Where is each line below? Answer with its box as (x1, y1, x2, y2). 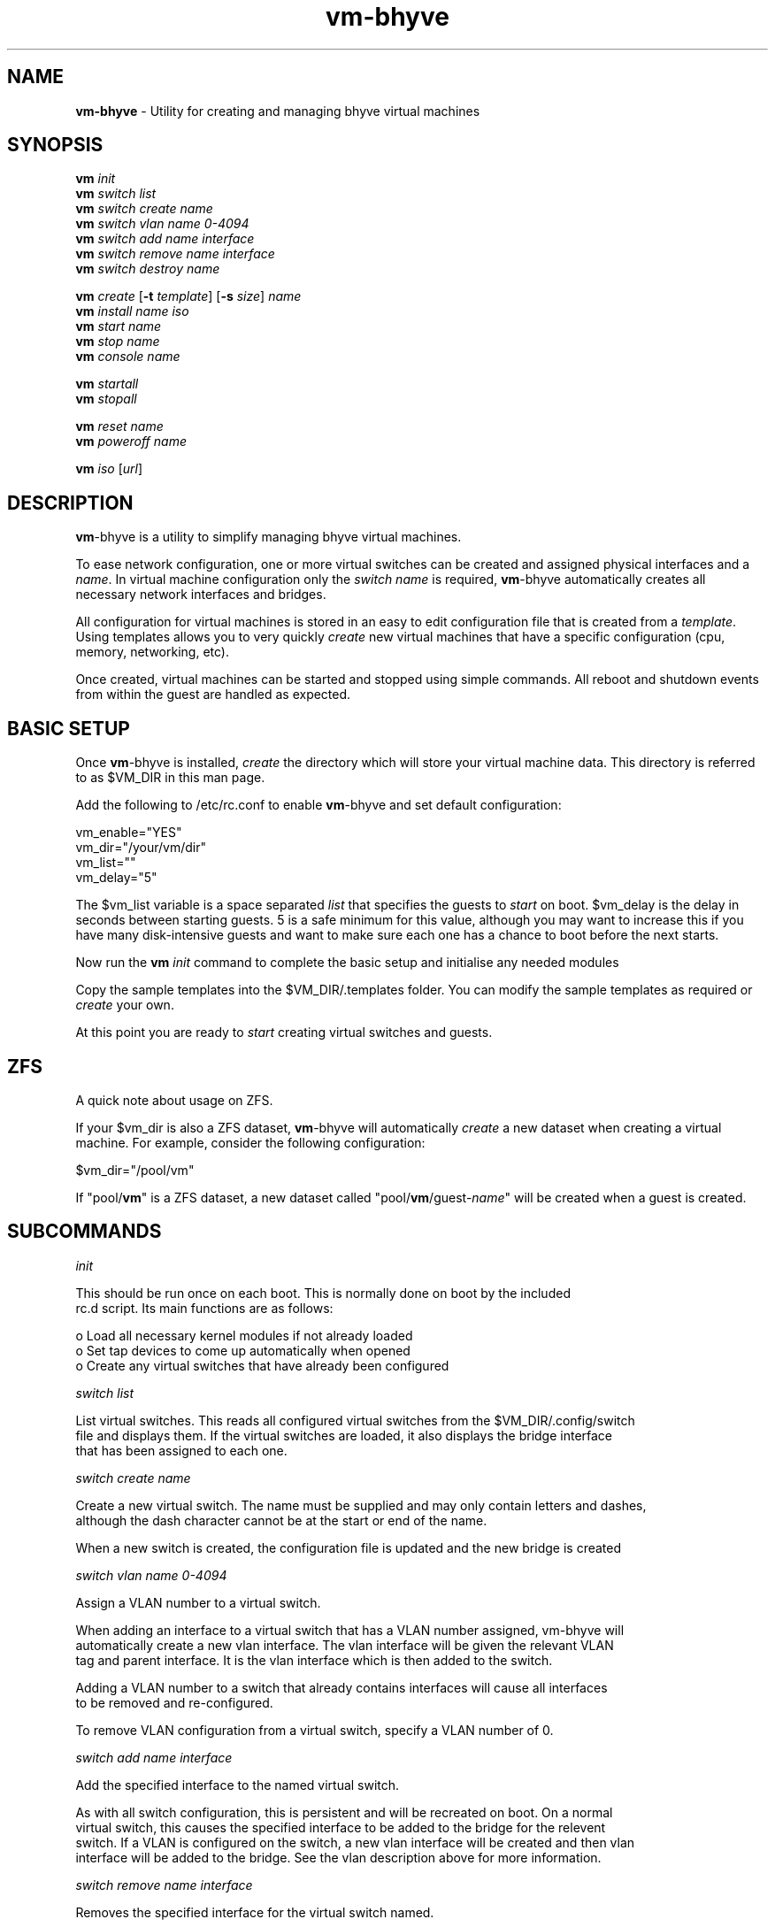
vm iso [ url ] (75, 461, 143, 477)
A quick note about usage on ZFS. (75, 1092, 273, 1108)
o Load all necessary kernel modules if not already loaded (75, 1327, 413, 1343)
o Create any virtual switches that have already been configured (75, 1357, 449, 1373)
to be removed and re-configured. (75, 1694, 273, 1710)
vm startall (75, 376, 139, 392)
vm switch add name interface (75, 231, 255, 247)
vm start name (75, 319, 162, 334)
